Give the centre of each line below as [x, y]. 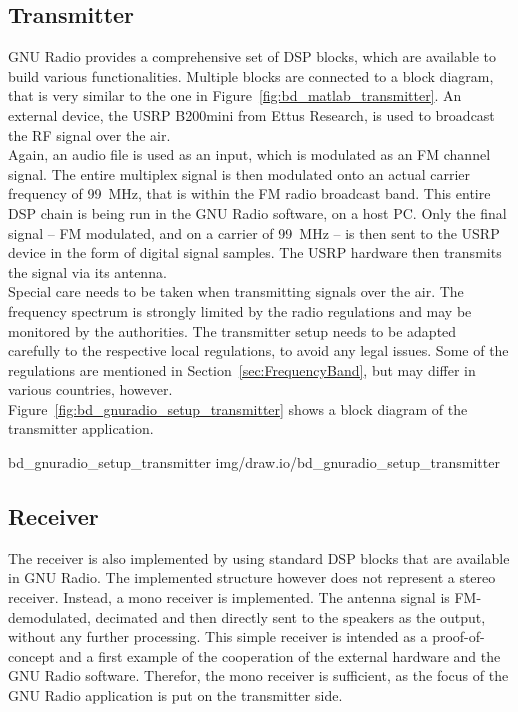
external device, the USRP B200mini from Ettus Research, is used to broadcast [251, 114]
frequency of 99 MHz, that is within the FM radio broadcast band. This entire [249, 193]
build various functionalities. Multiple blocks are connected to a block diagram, [251, 75]
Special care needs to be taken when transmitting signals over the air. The [236, 291]
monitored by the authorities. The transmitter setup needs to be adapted [232, 330]
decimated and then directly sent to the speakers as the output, [290, 616]
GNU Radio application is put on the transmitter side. [175, 695]
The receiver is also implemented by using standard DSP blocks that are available [259, 557]
